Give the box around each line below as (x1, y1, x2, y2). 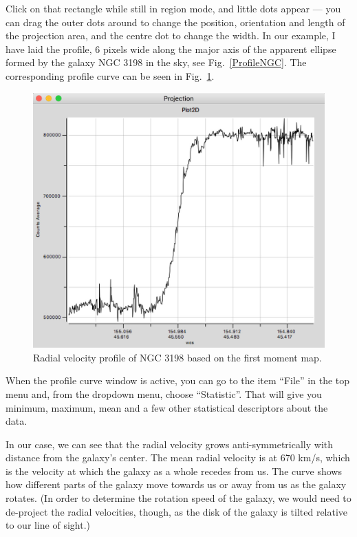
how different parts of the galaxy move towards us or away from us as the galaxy (6, 477, 347, 492)
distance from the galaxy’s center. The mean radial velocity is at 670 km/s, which (6, 450, 350, 465)
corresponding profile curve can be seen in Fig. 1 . (6, 68, 215, 83)
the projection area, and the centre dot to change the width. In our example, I (6, 28, 336, 43)
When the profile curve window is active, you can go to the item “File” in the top (6, 373, 350, 388)
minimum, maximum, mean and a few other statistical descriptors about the (6, 400, 328, 414)
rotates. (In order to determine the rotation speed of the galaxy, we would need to (6, 491, 351, 505)
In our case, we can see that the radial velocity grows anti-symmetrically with (6, 436, 334, 451)
